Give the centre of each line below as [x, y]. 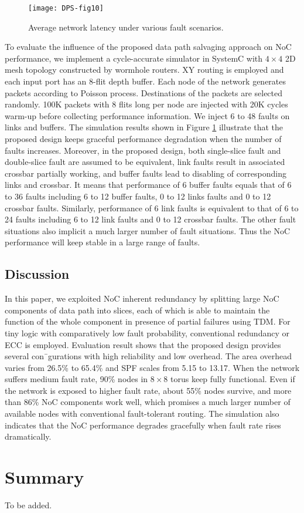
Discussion [37, 274]
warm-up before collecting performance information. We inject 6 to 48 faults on [147, 115]
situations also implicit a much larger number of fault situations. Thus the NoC [148, 230]
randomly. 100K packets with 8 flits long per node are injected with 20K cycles [146, 104]
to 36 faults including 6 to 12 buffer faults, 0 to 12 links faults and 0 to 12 [138, 196]
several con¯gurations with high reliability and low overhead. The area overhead [148, 356]
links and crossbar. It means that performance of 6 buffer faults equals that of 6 [148, 185]
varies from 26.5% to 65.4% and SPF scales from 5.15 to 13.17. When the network [152, 367]
